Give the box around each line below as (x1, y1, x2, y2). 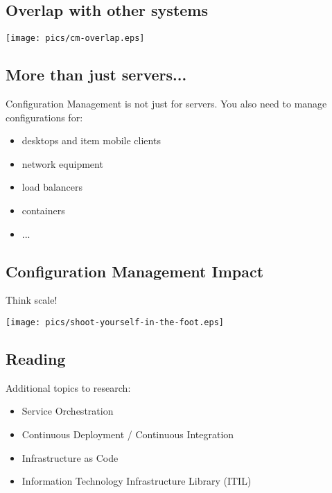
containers (21, 203, 65, 218)
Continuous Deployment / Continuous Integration (21, 427, 234, 442)
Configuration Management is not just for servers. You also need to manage (6, 96, 327, 111)
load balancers (21, 180, 83, 194)
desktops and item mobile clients (21, 133, 161, 148)
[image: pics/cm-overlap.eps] (6, 33, 145, 44)
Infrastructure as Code (21, 450, 119, 465)
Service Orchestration (21, 404, 114, 418)
